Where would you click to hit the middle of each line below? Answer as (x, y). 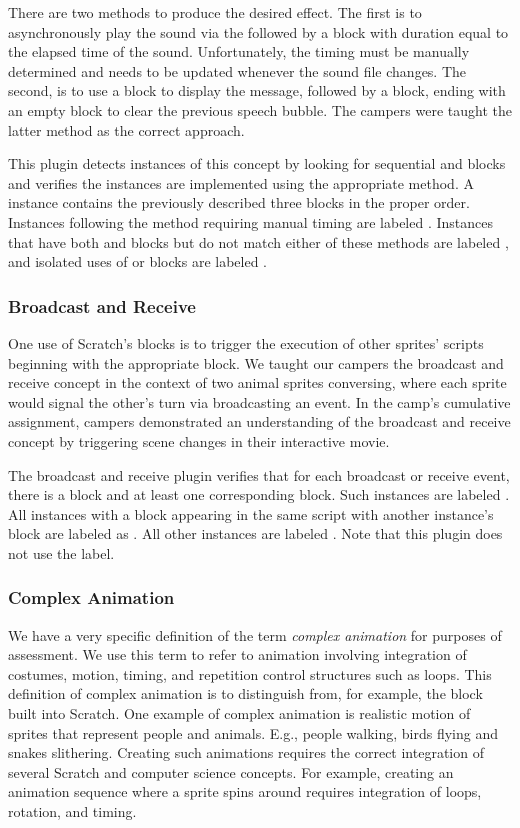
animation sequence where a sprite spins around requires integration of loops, (245, 791)
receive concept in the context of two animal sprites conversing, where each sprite (257, 382)
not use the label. (61, 552)
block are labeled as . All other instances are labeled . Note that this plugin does (255, 533)
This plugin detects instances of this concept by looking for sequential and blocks (257, 163)
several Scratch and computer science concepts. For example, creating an (231, 771)
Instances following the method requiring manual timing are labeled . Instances (250, 221)
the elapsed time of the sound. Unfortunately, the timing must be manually (239, 51)
